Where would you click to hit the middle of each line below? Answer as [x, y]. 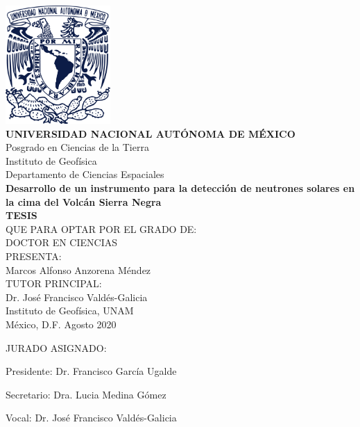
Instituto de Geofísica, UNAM [70, 311]
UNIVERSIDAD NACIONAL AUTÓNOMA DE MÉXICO [151, 133]
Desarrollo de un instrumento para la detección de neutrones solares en [180, 188]
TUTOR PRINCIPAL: [54, 283]
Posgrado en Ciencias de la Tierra [77, 147]
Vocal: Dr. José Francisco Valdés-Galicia [91, 418]
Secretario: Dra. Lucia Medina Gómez [86, 394]
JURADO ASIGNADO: [56, 347]
